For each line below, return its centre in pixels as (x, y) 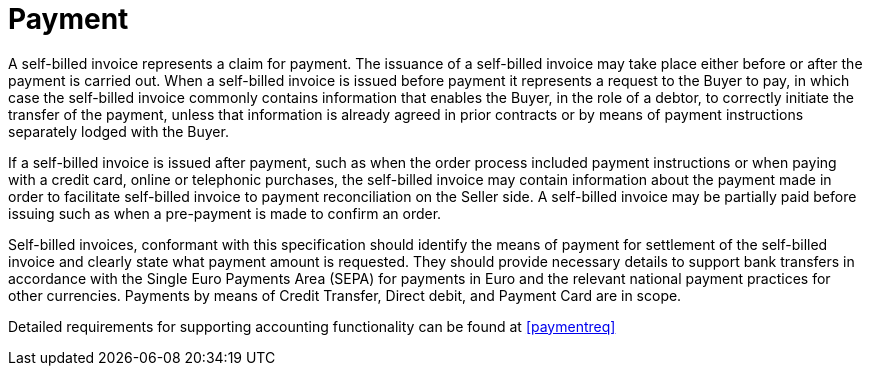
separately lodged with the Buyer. (118, 131)
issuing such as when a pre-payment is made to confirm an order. (225, 213)
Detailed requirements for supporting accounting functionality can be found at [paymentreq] (312, 326)
